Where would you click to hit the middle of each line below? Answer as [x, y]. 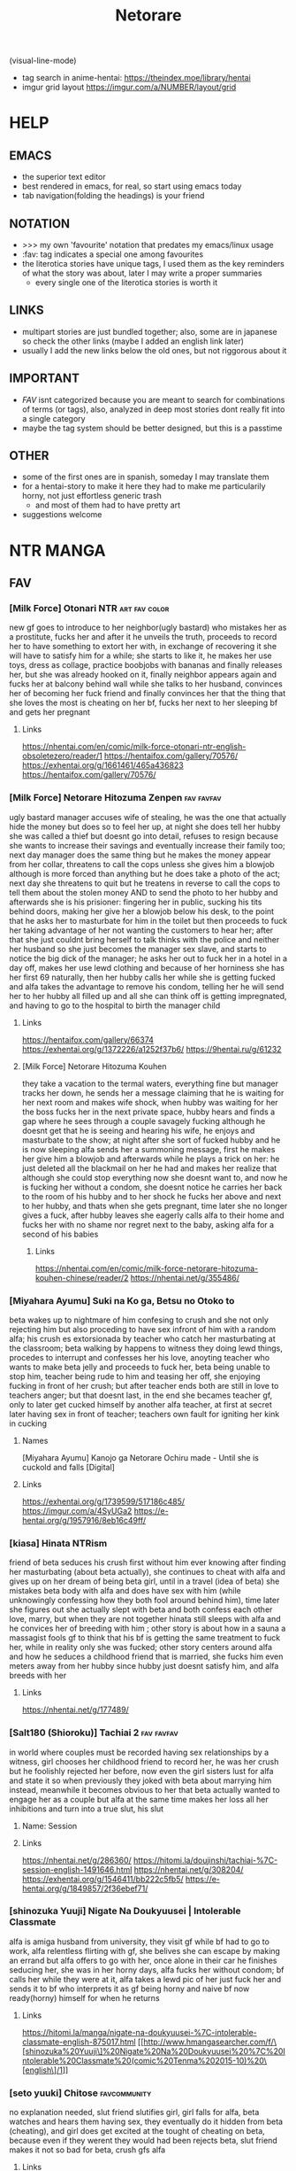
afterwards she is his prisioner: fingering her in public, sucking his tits [136, 902]
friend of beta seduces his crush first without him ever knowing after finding [148, 1562]
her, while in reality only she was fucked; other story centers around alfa [140, 1648]
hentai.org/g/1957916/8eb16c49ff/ [84, 1520]
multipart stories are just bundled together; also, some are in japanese [149, 331]
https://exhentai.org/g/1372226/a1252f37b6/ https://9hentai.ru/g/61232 [152, 1049]
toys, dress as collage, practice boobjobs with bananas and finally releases [146, 665]
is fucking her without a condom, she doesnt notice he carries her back [152, 1187]
